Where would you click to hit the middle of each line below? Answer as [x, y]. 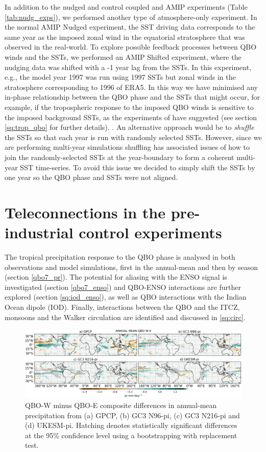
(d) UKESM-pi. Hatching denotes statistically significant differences [131, 425]
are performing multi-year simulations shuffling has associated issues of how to [127, 147]
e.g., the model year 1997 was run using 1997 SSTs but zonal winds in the [120, 77]
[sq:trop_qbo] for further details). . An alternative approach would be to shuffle [129, 127]
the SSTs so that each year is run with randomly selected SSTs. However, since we [133, 137]
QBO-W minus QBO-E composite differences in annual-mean [121, 405]
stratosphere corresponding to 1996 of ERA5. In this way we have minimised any [131, 87]
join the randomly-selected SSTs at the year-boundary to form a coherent [119, 157]
